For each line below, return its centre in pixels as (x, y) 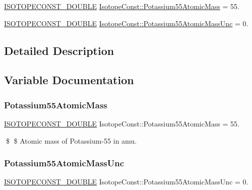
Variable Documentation (69, 80)
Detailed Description (59, 50)
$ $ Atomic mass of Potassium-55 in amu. (71, 140)
